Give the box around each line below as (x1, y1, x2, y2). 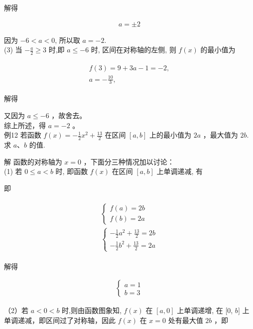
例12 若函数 (4, 130, 41, 140)
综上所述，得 (4, 120, 46, 130)
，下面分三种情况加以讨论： (83, 156, 174, 166)
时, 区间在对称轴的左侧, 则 (91, 44, 176, 55)
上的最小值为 (149, 130, 192, 140)
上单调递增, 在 (177, 305, 223, 316)
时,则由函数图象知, (62, 305, 122, 316)
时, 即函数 (55, 166, 88, 176)
